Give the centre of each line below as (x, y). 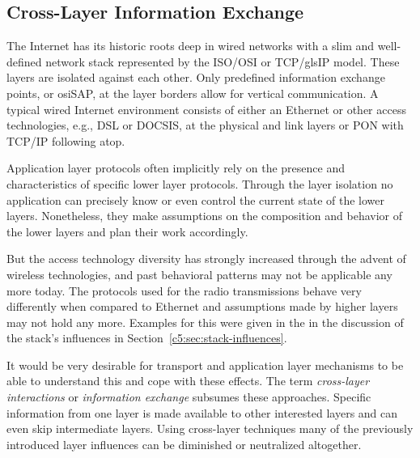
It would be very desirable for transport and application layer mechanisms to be (205, 365)
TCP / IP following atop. (66, 140)
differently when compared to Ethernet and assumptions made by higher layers (202, 306)
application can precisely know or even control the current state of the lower (196, 199)
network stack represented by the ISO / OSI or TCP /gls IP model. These (223, 61)
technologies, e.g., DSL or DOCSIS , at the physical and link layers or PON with (205, 125)
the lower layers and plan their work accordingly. (127, 231)
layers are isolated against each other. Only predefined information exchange (196, 77)
